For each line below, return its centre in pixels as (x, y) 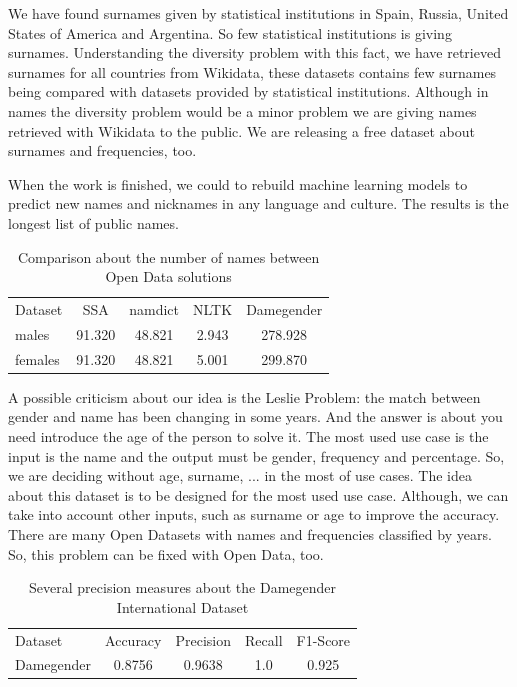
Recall (264, 639)
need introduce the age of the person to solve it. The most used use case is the (248, 435)
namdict (154, 308)
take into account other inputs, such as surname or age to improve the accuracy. (254, 514)
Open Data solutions (168, 276)
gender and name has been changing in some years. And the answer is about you (255, 416)
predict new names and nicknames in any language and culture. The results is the (258, 203)
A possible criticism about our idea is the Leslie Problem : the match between (244, 396)
